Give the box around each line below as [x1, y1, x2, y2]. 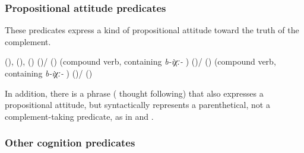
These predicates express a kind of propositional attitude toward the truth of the [5, 24, 299, 36]
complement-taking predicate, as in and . [5, 110, 154, 122]
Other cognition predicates [5, 135, 135, 150]
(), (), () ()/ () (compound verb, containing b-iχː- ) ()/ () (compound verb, [5, 55, 276, 68]
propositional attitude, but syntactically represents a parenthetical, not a [5, 98, 270, 111]
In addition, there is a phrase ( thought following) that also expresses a [5, 87, 264, 99]
